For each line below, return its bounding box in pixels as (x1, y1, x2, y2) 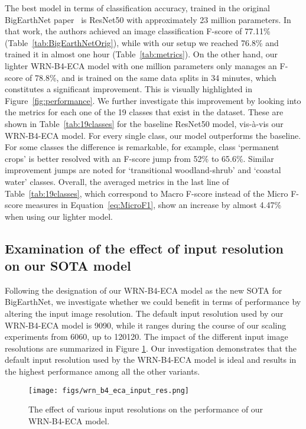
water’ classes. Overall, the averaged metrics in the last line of (5, 175, 229, 187)
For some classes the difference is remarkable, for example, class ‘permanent (5, 141, 279, 153)
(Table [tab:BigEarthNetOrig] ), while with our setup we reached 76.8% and (5, 36, 279, 48)
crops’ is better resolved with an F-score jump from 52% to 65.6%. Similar (5, 152, 274, 164)
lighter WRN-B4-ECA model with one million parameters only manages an (5, 59, 277, 71)
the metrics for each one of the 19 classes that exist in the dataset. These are (5, 106, 284, 118)
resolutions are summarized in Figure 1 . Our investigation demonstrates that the (5, 342, 297, 354)
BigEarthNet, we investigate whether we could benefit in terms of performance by (5, 295, 301, 308)
